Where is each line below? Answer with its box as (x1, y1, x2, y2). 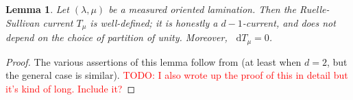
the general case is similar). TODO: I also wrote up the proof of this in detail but (5, 68, 348, 82)
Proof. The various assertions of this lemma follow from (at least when (5, 54, 302, 68)
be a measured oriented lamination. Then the (108, 2, 296, 16)
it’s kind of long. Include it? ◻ (5, 81, 136, 95)
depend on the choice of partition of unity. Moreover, (5, 30, 228, 45)
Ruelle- (299, 2, 330, 16)
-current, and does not (242, 15, 336, 29)
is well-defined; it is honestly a (90, 15, 218, 29)
